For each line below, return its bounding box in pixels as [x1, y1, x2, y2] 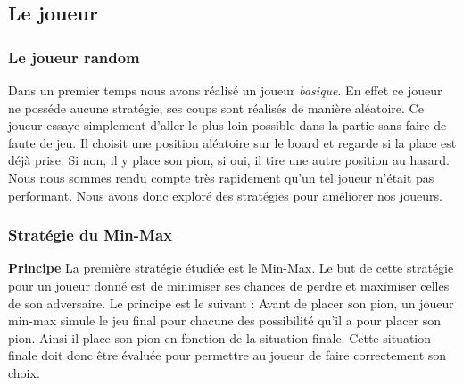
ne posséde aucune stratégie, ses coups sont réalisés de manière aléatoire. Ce [8, 98, 424, 117]
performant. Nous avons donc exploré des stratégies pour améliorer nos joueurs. [8, 185, 442, 204]
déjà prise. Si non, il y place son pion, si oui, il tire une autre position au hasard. [8, 151, 450, 169]
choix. [8, 363, 40, 381]
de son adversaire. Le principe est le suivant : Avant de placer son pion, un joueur [8, 293, 454, 312]
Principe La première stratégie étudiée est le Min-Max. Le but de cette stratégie [8, 258, 454, 277]
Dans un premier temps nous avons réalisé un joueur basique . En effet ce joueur [8, 81, 442, 99]
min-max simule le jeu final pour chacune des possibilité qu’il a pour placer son [8, 311, 442, 330]
